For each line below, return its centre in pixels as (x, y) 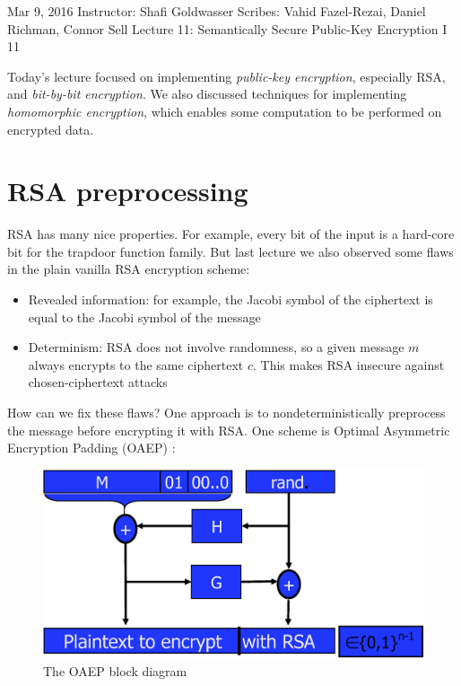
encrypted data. (51, 129)
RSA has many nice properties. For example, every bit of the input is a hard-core (231, 234)
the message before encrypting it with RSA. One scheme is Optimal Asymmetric (229, 430)
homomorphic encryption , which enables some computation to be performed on (225, 111)
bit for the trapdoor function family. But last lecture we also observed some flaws (230, 251)
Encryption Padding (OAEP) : (91, 448)
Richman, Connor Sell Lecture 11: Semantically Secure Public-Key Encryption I (227, 28)
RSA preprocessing (128, 191)
